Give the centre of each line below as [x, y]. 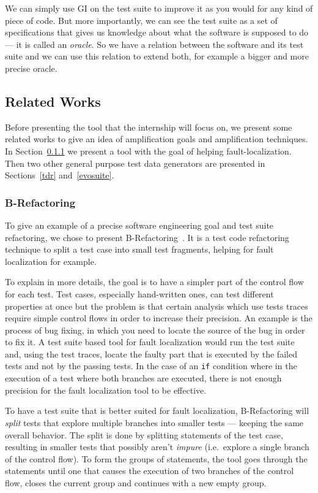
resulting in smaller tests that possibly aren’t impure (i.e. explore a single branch [157, 447]
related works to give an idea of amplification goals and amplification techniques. [157, 139]
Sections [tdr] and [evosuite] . [60, 175]
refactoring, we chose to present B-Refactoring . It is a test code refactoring [147, 237]
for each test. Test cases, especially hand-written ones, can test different [139, 293]
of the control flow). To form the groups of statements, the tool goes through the [156, 458]
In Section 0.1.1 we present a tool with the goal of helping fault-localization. [148, 151]
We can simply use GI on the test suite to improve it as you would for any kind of [159, 8]
